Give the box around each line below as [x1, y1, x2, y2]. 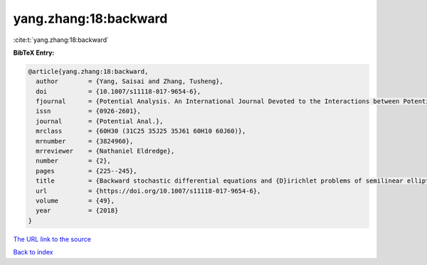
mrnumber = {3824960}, [36, 137, 134, 145]
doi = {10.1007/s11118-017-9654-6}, [36, 87, 201, 95]
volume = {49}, [36, 197, 115, 205]
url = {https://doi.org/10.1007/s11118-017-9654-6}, [36, 187, 261, 195]
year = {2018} [36, 207, 119, 215]
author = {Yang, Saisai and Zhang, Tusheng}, [36, 77, 223, 85]
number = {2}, [36, 157, 112, 165]
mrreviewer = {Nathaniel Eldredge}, [36, 147, 175, 156]
